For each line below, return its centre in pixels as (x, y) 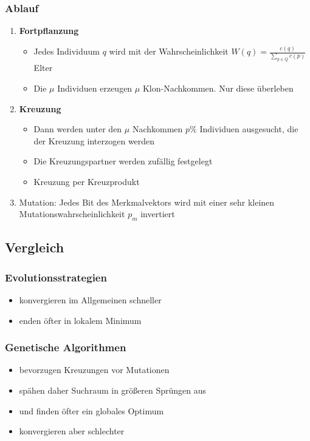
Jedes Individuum (67, 51)
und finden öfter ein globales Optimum (91, 410)
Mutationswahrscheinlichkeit (72, 214)
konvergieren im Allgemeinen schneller (90, 299)
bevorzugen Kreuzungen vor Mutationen (94, 370)
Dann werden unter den (78, 129)
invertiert (158, 214)
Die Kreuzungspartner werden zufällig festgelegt (123, 161)
